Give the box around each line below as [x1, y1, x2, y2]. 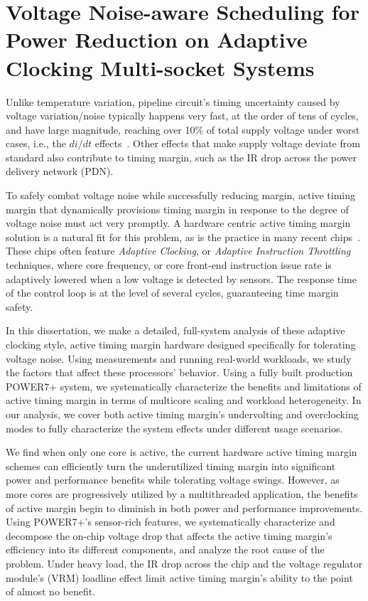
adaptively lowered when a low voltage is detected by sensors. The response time [6, 271, 357, 286]
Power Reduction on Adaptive [6, 25, 308, 54]
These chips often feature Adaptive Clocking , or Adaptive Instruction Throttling [6, 243, 351, 258]
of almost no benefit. [6, 584, 96, 599]
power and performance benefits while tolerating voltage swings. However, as [6, 472, 340, 487]
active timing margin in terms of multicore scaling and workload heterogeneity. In [6, 393, 362, 408]
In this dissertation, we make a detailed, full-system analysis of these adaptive [6, 323, 345, 338]
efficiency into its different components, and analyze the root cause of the [6, 542, 325, 557]
